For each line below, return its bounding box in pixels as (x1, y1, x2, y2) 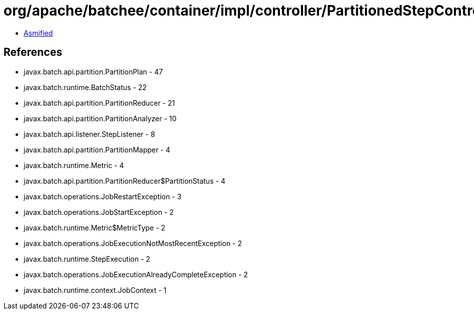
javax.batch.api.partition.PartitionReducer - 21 (24, 98, 175, 107)
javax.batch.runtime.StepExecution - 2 (24, 254, 150, 263)
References (4, 46, 62, 59)
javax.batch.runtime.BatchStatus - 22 (24, 83, 147, 92)
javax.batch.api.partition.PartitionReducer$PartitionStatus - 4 (24, 176, 226, 185)
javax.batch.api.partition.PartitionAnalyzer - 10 (24, 114, 177, 123)
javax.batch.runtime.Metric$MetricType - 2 (24, 223, 165, 232)
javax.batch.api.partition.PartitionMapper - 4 (24, 145, 170, 154)
